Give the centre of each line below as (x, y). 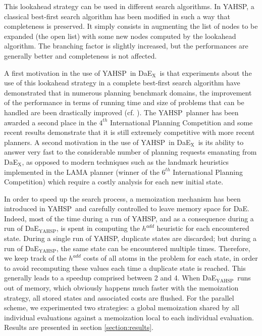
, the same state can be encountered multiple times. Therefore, (153, 248)
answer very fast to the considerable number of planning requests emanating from (130, 152)
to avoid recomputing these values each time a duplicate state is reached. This (125, 268)
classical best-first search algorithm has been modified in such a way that (117, 16)
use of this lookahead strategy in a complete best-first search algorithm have (122, 83)
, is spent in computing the (98, 228)
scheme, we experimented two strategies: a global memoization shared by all (122, 307)
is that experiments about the (206, 73)
